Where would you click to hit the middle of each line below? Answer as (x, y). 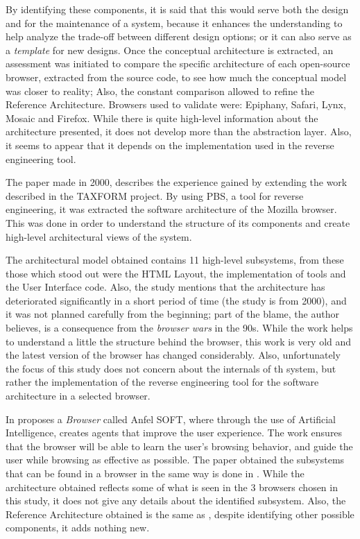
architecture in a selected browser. (78, 396)
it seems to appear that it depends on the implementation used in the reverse (170, 145)
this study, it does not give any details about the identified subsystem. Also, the (176, 500)
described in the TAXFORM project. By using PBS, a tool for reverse (155, 195)
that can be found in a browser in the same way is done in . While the (155, 473)
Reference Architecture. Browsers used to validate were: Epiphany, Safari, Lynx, (176, 104)
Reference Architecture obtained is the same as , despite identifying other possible (180, 514)
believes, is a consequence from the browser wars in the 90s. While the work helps (179, 328)
